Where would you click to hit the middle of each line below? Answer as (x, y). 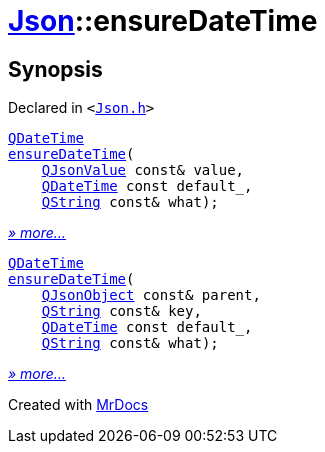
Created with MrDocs (78, 405)
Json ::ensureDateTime (163, 21)
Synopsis (55, 69)
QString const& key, (121, 311)
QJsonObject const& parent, (151, 295)
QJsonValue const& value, (143, 170)
